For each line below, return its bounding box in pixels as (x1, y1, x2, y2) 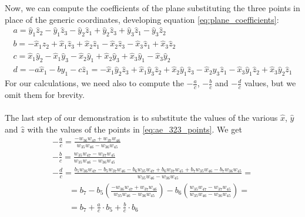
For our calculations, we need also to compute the (5, 77, 184, 89)
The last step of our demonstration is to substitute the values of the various (5, 111, 278, 124)
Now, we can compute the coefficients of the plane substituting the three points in (5, 2, 300, 13)
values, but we (244, 77, 296, 89)
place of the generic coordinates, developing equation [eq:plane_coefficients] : (5, 13, 279, 25)
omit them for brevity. (5, 88, 85, 100)
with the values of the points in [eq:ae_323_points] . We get (27, 123, 242, 135)
